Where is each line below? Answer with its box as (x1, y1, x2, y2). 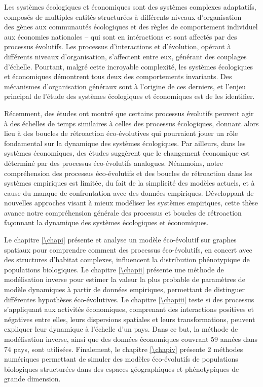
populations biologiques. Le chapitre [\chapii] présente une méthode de (4, 264, 224, 274)
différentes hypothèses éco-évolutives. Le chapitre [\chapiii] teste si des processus (4, 294, 254, 304)
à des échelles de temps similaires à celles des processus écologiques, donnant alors (4, 118, 259, 128)
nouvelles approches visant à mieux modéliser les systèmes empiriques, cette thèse (4, 197, 258, 208)
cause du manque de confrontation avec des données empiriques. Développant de (4, 187, 254, 198)
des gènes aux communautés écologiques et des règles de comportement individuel (4, 21, 258, 32)
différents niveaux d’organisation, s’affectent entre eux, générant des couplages (4, 51, 247, 61)
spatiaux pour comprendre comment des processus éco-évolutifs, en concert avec (4, 244, 252, 255)
